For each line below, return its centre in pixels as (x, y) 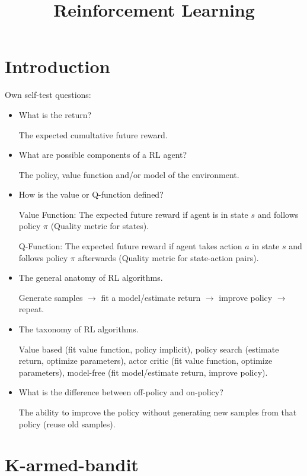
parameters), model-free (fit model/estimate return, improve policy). (143, 372)
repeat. (31, 309)
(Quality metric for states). (100, 226)
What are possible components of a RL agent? (103, 155)
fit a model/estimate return (151, 297)
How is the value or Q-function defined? (91, 194)
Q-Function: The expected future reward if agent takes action (130, 246)
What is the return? (55, 114)
